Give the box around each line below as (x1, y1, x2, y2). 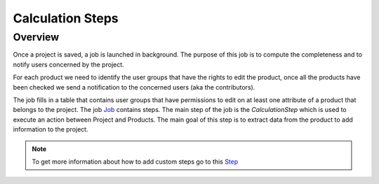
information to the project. (13, 125, 88, 134)
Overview (13, 31, 60, 43)
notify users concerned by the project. (13, 60, 124, 69)
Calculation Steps (13, 10, 119, 26)
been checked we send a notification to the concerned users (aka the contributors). (13, 83, 255, 91)
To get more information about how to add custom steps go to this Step (32, 157, 239, 166)
